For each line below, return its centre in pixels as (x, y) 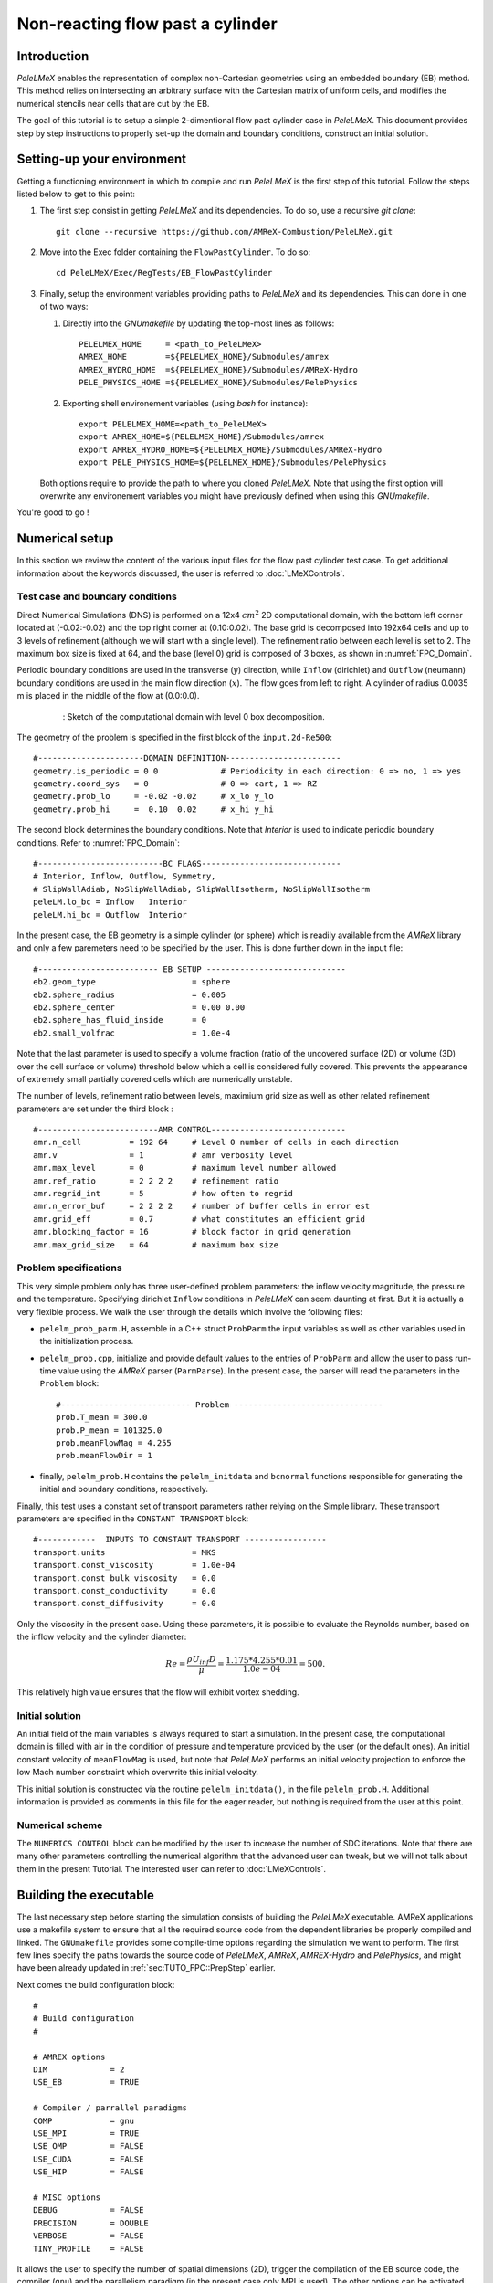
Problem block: (69, 1383)
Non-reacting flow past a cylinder (147, 24)
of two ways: (64, 307)
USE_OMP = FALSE (89, 2146)
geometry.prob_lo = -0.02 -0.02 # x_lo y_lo (153, 796)
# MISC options (67, 2197)
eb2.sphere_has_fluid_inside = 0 (120, 1020)
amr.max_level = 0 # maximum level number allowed (185, 1168)
